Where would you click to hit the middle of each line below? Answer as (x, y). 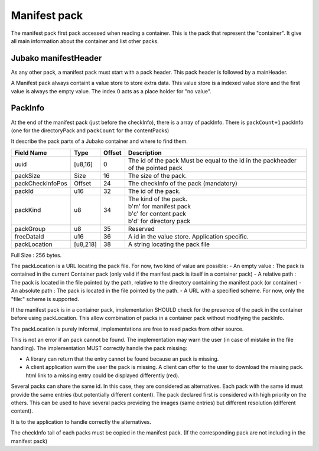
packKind (28, 210)
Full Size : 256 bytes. (36, 255)
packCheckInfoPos (41, 183)
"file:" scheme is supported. (45, 299)
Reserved (141, 228)
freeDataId (29, 236)
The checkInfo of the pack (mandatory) (183, 183)
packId (24, 191)
